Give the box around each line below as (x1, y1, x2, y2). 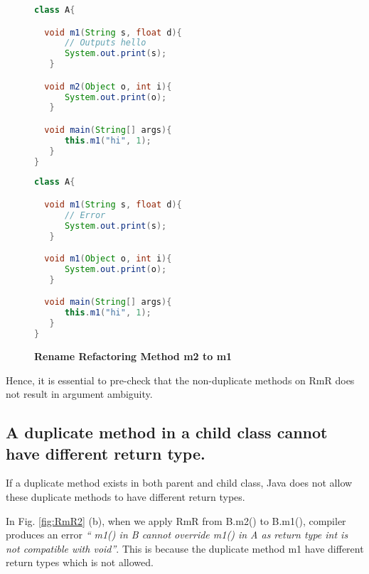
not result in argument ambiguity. (6, 386, 153, 401)
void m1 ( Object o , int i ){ (44, 254, 172, 264)
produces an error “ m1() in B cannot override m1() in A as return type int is (6, 527, 348, 542)
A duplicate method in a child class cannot (6, 421, 328, 443)
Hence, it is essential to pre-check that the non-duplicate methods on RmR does (6, 372, 355, 387)
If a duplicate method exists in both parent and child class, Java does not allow (6, 475, 353, 490)
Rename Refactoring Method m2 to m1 (34, 348, 232, 363)
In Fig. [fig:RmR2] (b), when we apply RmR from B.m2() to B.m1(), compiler (6, 513, 346, 528)
